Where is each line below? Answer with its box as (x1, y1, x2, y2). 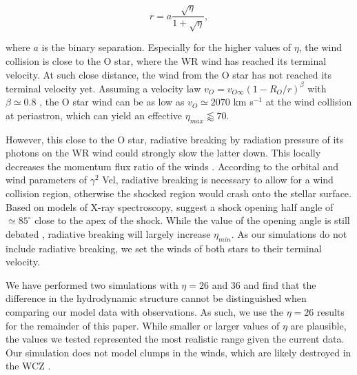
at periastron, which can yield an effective (6, 108, 183, 122)
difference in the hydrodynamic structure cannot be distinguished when (6, 291, 307, 305)
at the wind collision (265, 94, 352, 109)
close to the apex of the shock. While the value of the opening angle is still (34, 213, 350, 227)
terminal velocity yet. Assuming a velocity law (6, 81, 201, 95)
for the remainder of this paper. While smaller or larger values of (6, 318, 280, 332)
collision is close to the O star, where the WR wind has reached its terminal (6, 53, 327, 68)
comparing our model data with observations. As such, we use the (6, 304, 283, 318)
